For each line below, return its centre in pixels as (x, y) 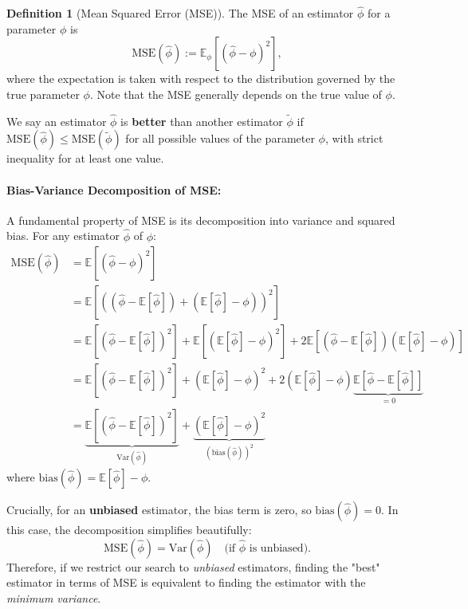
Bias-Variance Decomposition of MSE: (114, 189)
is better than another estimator (202, 121)
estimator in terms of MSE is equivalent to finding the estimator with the (186, 582)
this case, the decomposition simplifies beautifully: (129, 530)
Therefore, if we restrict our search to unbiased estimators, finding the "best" (193, 566)
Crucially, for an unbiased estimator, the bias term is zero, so (159, 510)
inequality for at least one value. (85, 158)
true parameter (43, 94)
